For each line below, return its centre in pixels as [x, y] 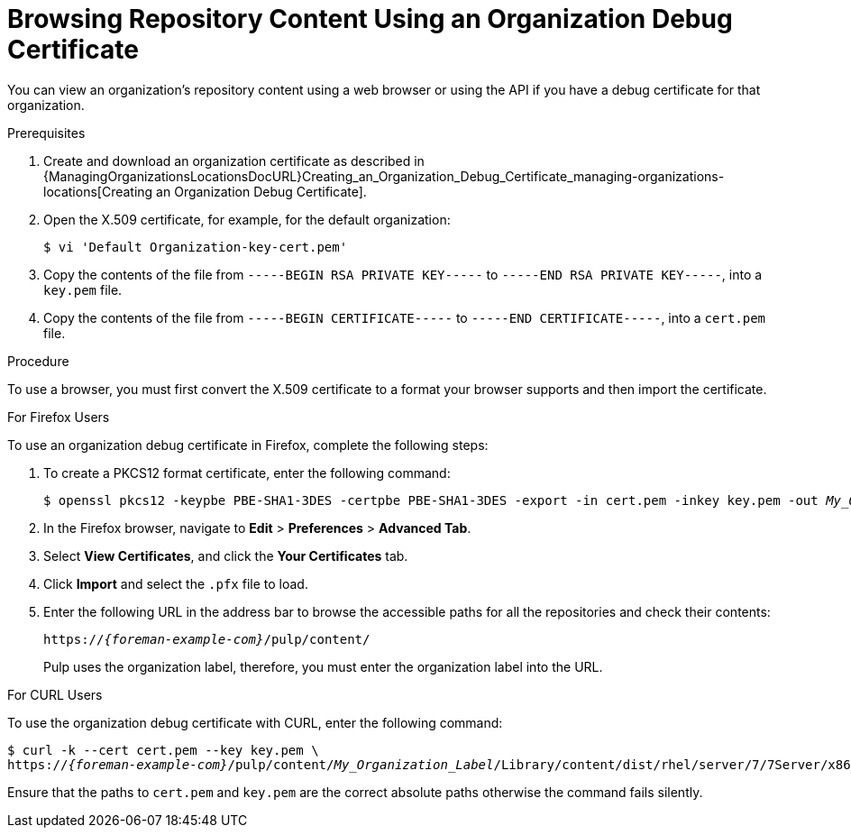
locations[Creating [98, 191]
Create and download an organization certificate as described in [234, 161]
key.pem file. [83, 289]
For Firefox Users [59, 417]
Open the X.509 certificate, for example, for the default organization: [247, 219]
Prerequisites [46, 133]
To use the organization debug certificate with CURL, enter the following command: [255, 722]
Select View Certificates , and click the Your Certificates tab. [226, 555]
